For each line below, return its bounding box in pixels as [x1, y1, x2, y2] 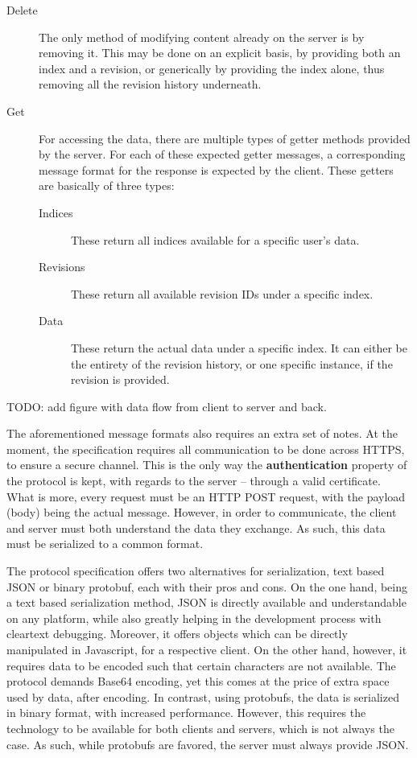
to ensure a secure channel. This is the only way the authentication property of [6, 456, 407, 473]
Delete [6, 2, 38, 18]
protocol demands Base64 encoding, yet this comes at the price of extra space [6, 673, 390, 690]
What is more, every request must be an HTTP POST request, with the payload [6, 488, 406, 505]
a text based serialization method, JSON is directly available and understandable [6, 594, 407, 611]
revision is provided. [71, 371, 170, 388]
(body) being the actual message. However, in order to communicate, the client [6, 504, 397, 521]
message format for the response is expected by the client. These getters [39, 161, 394, 178]
